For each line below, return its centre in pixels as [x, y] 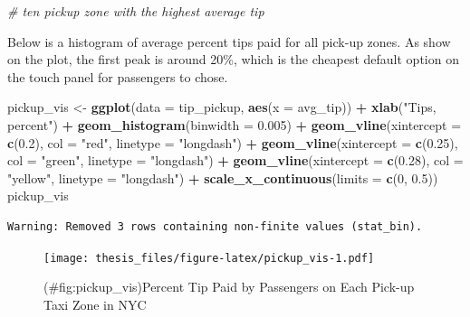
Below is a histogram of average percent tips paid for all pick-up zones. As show [229, 41]
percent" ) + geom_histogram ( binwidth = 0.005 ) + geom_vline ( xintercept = [235, 124]
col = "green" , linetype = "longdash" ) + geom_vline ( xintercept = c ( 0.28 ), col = [235, 160]
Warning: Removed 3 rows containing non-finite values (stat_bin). [215, 226]
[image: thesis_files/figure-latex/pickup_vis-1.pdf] [209, 258]
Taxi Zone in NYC [95, 304]
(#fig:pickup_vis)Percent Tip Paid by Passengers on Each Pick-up [229, 287]
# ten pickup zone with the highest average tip [136, 11]
